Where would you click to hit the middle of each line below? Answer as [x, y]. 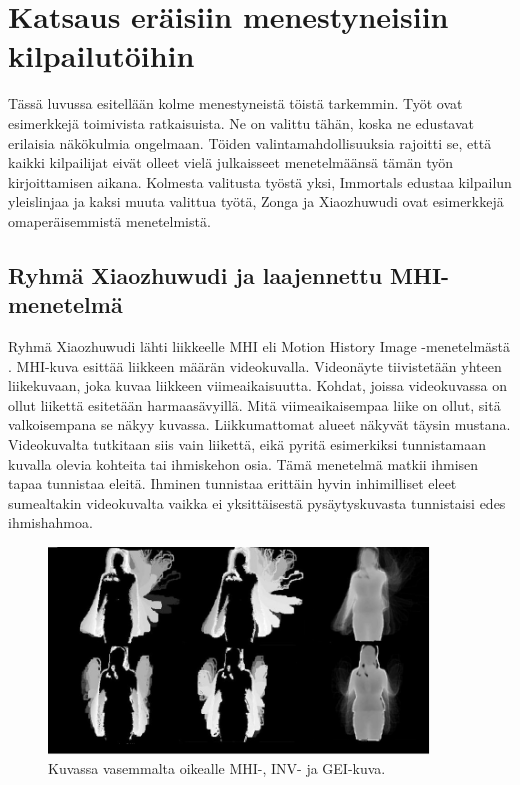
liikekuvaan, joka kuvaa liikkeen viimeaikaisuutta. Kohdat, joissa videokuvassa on [257, 385]
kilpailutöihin [101, 55]
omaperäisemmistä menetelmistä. [109, 220]
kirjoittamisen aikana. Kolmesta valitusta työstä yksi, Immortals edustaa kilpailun [260, 181]
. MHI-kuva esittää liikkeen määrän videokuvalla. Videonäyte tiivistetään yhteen [255, 365]
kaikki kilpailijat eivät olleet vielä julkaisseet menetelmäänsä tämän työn [231, 162]
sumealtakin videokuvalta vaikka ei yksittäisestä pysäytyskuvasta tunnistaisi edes [257, 502]
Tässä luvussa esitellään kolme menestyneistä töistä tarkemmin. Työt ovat [235, 103]
